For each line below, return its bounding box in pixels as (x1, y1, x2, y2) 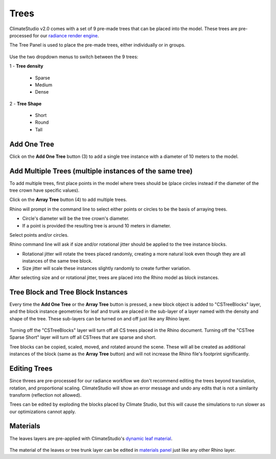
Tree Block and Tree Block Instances (9, 288, 128, 296)
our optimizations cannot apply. (9, 408, 76, 415)
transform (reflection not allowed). (9, 392, 82, 398)
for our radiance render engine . (33, 32, 99, 38)
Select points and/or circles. (9, 232, 69, 238)
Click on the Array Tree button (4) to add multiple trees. (9, 197, 127, 203)
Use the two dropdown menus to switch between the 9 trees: (9, 54, 139, 60)
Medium (35, 82, 53, 88)
